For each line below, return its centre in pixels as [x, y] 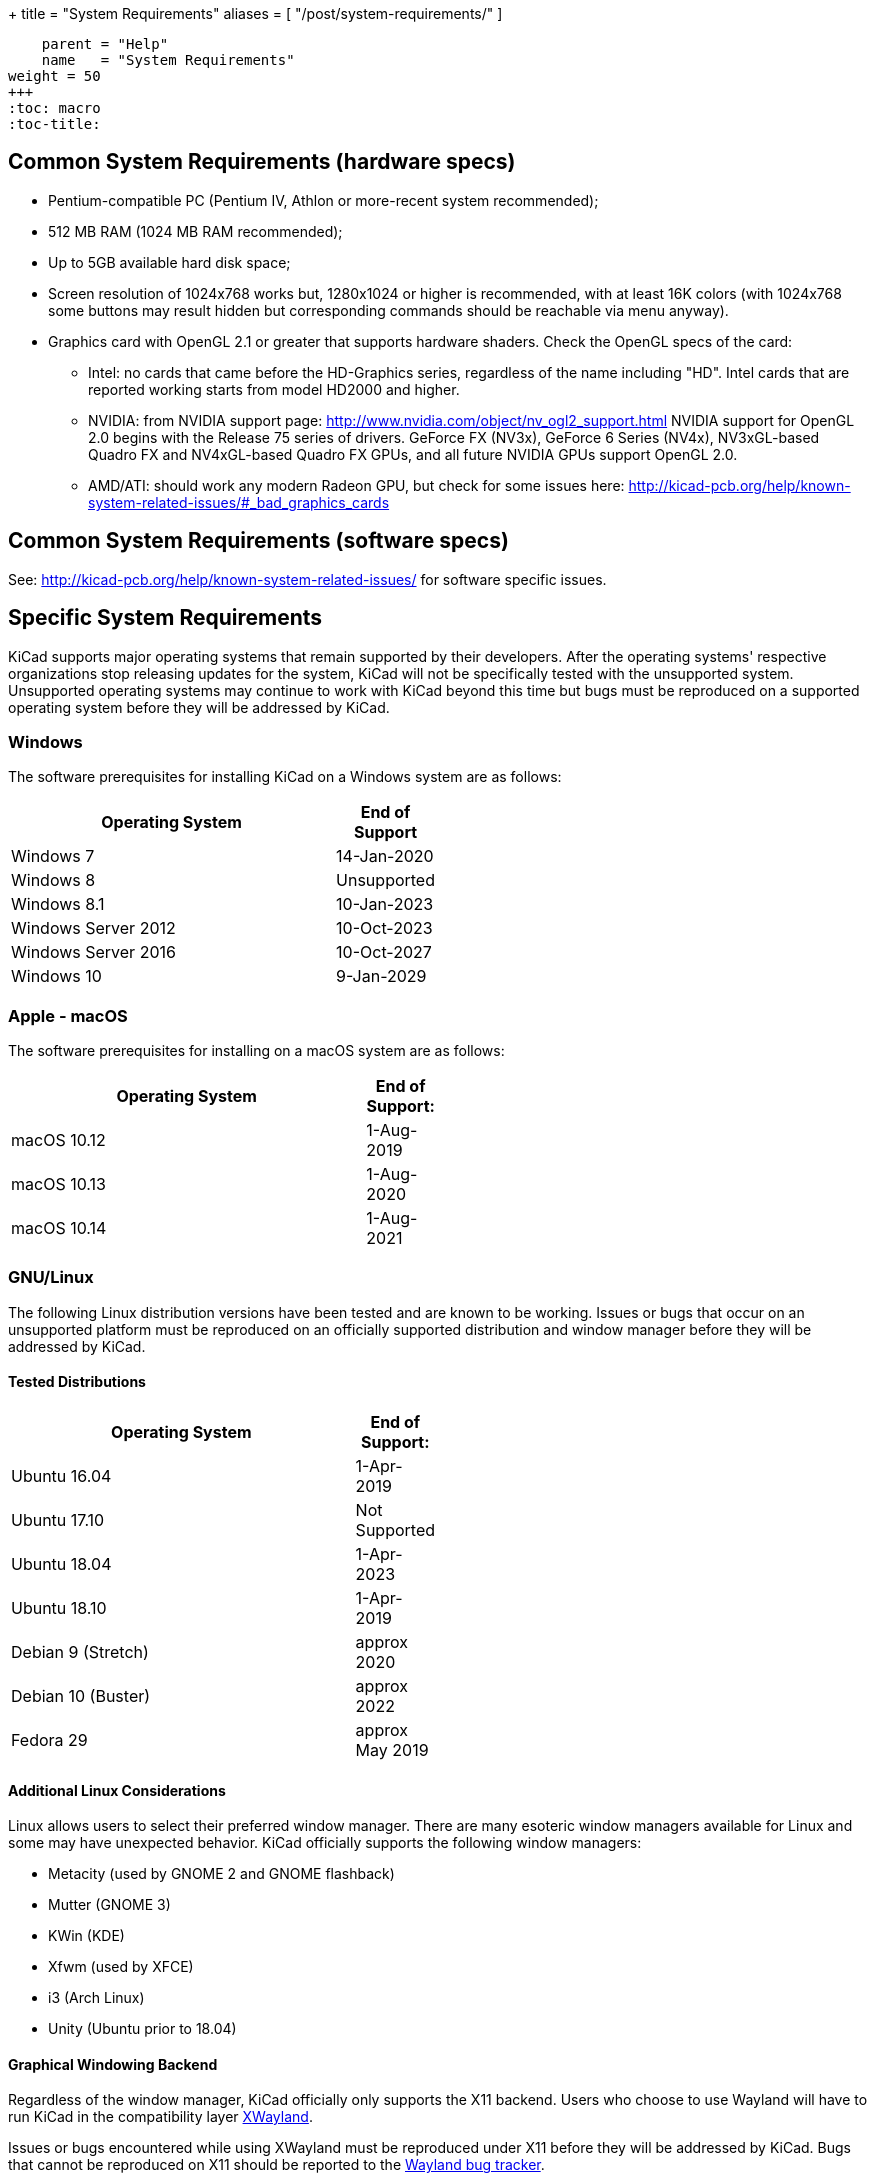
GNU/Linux [51, 1277]
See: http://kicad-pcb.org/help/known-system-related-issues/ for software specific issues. [307, 579]
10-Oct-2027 [384, 952]
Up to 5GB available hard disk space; [169, 262]
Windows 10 [56, 976]
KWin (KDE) [86, 1936]
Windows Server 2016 [93, 952]
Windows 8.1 [58, 904]
